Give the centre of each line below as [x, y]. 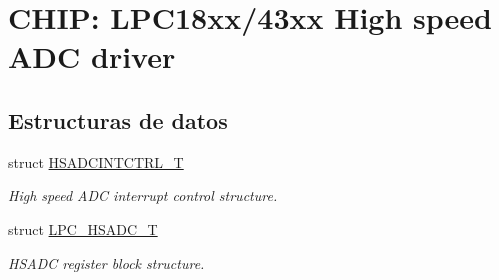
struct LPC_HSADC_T [83, 228]
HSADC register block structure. [106, 262]
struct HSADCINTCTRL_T [96, 161]
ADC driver [92, 56]
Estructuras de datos [118, 119]
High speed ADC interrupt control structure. [143, 195]
